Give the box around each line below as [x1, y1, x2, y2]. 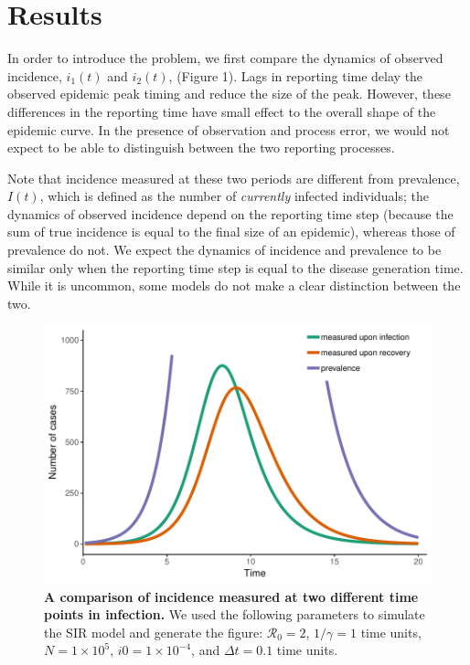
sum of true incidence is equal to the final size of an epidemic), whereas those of [7, 222, 455, 241]
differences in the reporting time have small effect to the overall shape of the [7, 101, 436, 121]
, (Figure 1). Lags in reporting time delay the [168, 66, 423, 85]
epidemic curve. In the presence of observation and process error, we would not [7, 120, 450, 139]
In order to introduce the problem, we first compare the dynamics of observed [7, 48, 443, 68]
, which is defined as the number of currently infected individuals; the [39, 186, 430, 206]
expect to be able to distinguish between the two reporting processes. [7, 138, 395, 157]
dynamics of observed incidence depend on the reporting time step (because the [7, 204, 454, 223]
